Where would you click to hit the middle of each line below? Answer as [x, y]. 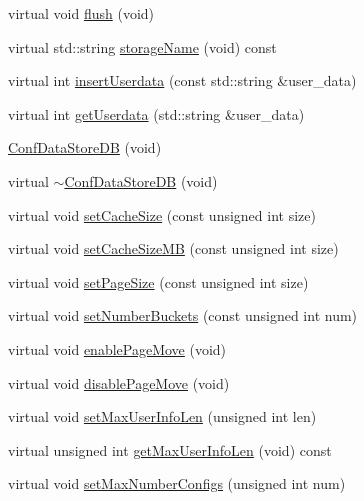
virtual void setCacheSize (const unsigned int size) [162, 214]
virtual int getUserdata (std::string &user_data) [156, 113]
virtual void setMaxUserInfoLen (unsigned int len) [162, 416]
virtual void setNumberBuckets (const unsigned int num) [183, 315]
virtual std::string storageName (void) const [142, 46]
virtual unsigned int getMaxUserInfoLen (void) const [170, 449]
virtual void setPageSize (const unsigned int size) [158, 281]
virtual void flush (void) [81, 13]
